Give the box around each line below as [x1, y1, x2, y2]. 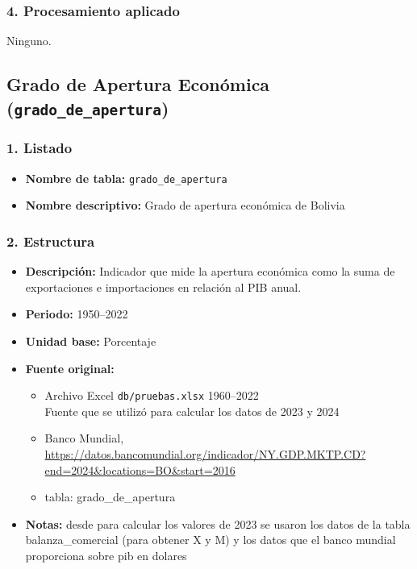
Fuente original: [25, 359, 115, 376]
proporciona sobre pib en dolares [25, 547, 187, 564]
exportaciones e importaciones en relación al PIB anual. [25, 278, 302, 295]
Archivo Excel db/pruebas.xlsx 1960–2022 [44, 387, 259, 404]
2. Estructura [6, 231, 95, 251]
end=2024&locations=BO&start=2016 [44, 461, 236, 478]
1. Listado [6, 138, 73, 158]
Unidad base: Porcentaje [25, 333, 156, 350]
